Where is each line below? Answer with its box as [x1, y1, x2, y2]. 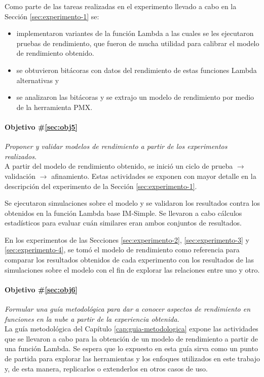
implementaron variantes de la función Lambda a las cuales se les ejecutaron [16, 28, 254, 39]
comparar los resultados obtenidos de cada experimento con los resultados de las [5, 254, 254, 265]
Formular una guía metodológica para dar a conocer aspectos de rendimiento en [5, 304, 251, 314]
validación [5, 170, 36, 181]
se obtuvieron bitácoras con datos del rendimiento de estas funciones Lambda [16, 64, 257, 75]
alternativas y [16, 74, 59, 85]
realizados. [5, 150, 37, 161]
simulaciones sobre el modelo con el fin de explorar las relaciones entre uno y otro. [5, 264, 260, 275]
